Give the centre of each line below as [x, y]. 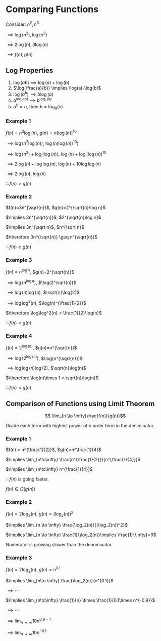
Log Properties [30, 70]
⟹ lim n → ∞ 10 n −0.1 [27, 633]
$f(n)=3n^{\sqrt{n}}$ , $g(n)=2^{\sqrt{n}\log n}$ [56, 208]
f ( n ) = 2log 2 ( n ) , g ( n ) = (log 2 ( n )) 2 [40, 514]
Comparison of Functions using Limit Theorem [80, 404]
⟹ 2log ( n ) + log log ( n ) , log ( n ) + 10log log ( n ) [54, 164]
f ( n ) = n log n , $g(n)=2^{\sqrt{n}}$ [40, 271]
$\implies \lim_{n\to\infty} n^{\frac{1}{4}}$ [49, 469]
